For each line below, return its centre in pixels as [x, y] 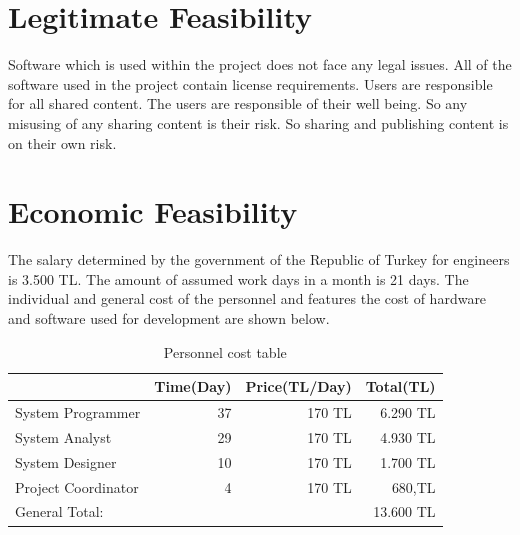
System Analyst [63, 436]
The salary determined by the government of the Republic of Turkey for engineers [259, 259]
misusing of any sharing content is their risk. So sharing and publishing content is [258, 122]
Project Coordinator [77, 486]
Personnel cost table [225, 351]
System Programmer [78, 412]
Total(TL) [400, 386]
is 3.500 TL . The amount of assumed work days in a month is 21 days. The [238, 278]
